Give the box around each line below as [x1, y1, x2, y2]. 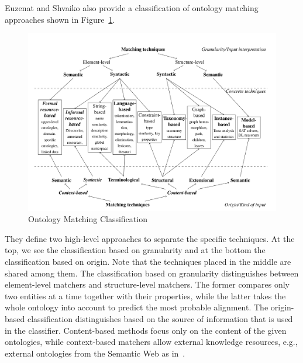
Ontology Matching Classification [28, 213, 147, 225]
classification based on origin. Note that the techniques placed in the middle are [5, 255, 291, 268]
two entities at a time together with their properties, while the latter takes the [5, 289, 286, 302]
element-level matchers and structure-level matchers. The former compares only [5, 278, 290, 291]
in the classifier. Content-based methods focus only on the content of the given [5, 324, 287, 336]
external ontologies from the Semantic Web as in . [5, 347, 185, 359]
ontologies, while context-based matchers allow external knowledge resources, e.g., [5, 336, 298, 348]
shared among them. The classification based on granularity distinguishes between [5, 267, 299, 279]
